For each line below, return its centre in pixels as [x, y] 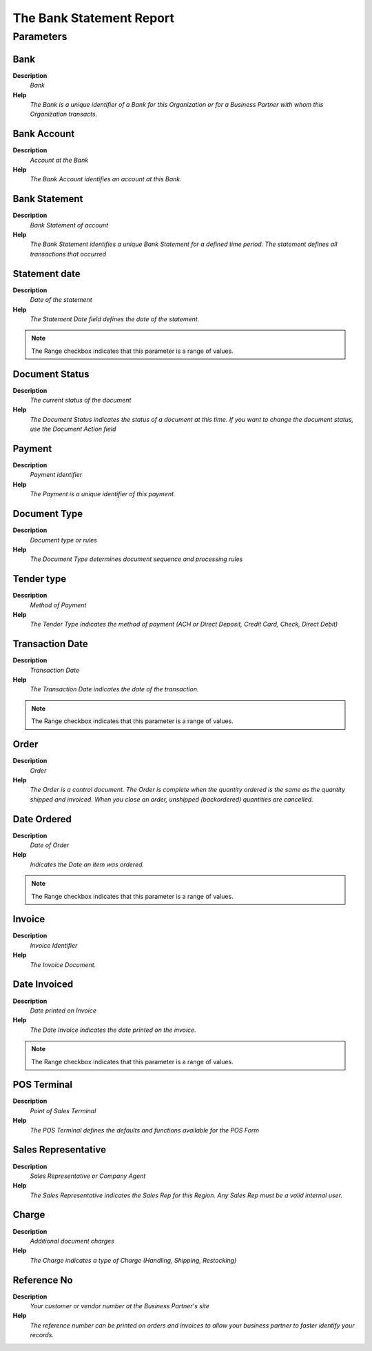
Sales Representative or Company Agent [88, 1176]
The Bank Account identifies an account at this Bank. [106, 179]
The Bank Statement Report [94, 18]
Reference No [43, 1280]
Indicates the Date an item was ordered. [87, 864]
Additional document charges [72, 1241]
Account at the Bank [59, 160]
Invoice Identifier [54, 945]
